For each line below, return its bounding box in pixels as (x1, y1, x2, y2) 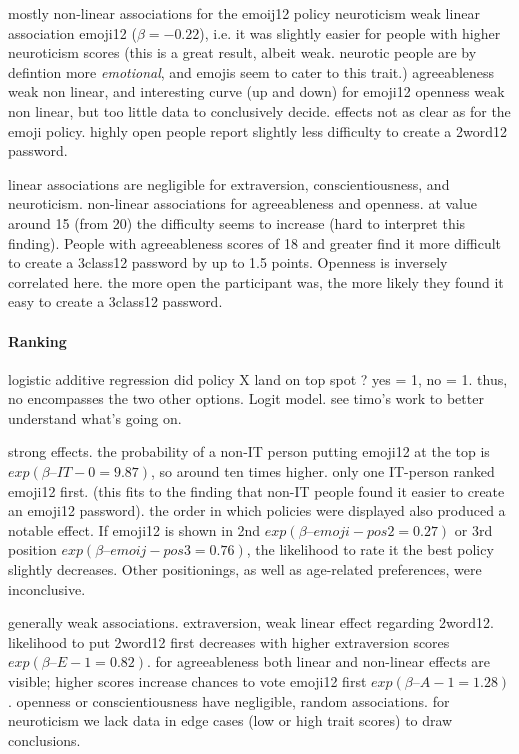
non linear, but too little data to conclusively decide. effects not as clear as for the (8, 100, 511, 121)
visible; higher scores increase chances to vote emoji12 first (8, 671, 367, 692)
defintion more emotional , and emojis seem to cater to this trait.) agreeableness (8, 61, 495, 82)
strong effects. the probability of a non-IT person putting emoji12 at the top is (8, 441, 490, 462)
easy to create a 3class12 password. (8, 291, 223, 312)
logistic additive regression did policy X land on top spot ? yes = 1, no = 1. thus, (8, 368, 508, 389)
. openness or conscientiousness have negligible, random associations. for (8, 690, 450, 711)
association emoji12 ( (8, 22, 137, 43)
